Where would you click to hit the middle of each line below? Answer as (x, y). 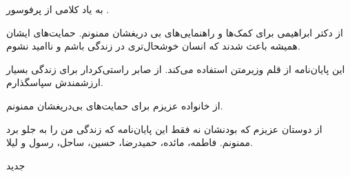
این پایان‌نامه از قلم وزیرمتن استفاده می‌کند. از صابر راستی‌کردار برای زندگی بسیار (176, 69)
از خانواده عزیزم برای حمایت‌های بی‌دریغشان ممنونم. (115, 105)
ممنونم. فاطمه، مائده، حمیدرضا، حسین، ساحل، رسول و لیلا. (130, 142)
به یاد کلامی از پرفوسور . (58, 9)
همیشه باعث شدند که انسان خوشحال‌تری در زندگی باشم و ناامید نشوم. (153, 46)
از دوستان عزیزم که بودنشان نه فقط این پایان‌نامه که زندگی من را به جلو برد (164, 128)
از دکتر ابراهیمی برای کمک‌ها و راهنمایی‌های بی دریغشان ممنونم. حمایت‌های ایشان (175, 32)
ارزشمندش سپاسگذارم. (55, 82)
